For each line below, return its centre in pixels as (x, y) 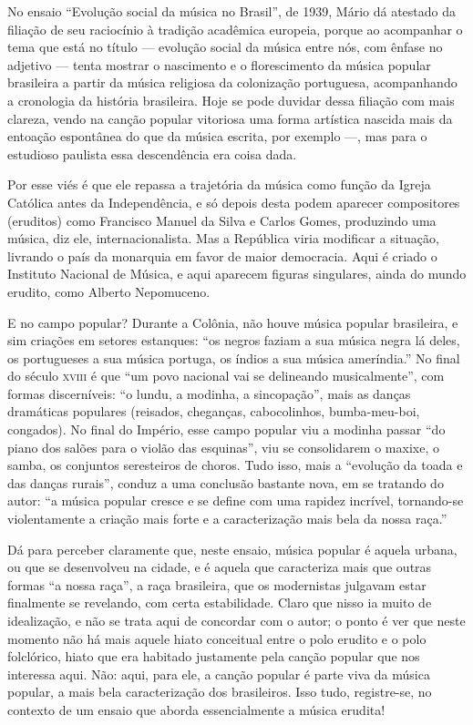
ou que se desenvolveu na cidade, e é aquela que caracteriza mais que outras (220, 567)
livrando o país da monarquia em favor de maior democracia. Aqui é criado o (222, 255)
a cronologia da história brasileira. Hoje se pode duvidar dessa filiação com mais (231, 100)
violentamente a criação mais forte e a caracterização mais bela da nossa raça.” (227, 519)
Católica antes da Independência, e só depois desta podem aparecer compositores (234, 202)
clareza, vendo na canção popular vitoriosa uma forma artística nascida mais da (230, 118)
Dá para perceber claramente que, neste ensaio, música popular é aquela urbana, (232, 549)
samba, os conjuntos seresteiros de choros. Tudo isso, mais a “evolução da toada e (235, 465)
